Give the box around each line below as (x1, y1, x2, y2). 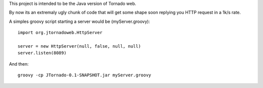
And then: (9, 61, 29, 67)
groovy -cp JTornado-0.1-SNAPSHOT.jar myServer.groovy (18, 72, 151, 78)
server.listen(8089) (18, 50, 67, 56)
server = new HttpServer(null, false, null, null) (18, 43, 141, 49)
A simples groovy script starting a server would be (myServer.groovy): (9, 18, 150, 24)
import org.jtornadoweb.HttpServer (18, 30, 103, 35)
